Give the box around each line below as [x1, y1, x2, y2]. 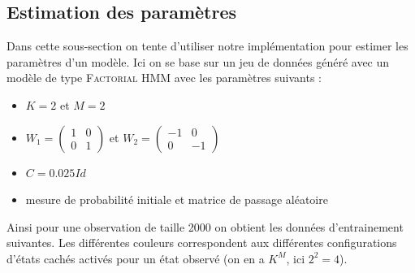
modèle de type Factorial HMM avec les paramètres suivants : [6, 69, 322, 86]
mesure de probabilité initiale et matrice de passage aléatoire [25, 191, 328, 208]
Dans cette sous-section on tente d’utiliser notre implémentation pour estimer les [6, 37, 409, 54]
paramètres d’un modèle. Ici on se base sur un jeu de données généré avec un [6, 53, 390, 70]
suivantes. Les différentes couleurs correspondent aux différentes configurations [6, 234, 397, 251]
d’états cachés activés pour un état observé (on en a [6, 249, 265, 266]
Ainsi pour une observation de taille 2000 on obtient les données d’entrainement [6, 218, 404, 235]
